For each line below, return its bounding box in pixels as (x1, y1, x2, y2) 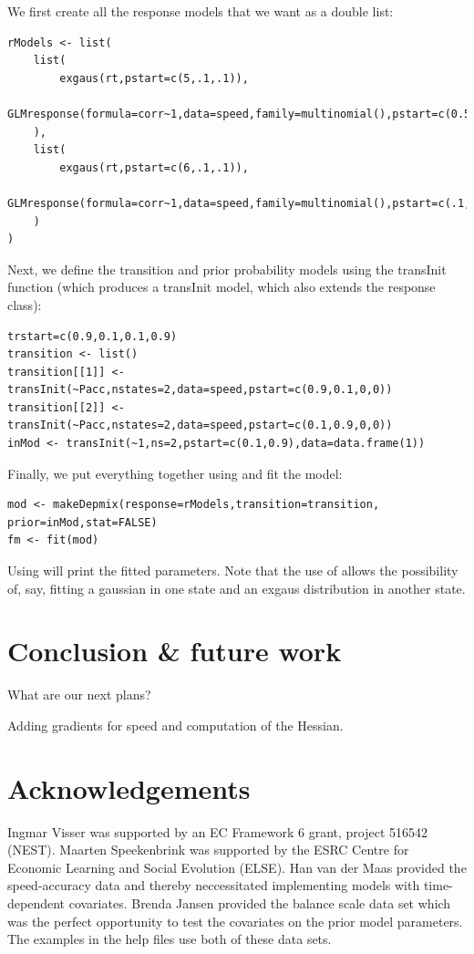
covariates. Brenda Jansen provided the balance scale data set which (68, 894, 451, 913)
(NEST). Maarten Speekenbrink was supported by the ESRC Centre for (7, 840, 409, 859)
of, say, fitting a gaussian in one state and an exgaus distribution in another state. (7, 578, 466, 597)
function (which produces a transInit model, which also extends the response (7, 277, 436, 296)
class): (7, 295, 42, 314)
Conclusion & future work (7, 632, 342, 669)
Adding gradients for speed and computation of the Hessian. (7, 715, 344, 734)
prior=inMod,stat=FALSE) (7, 515, 158, 529)
